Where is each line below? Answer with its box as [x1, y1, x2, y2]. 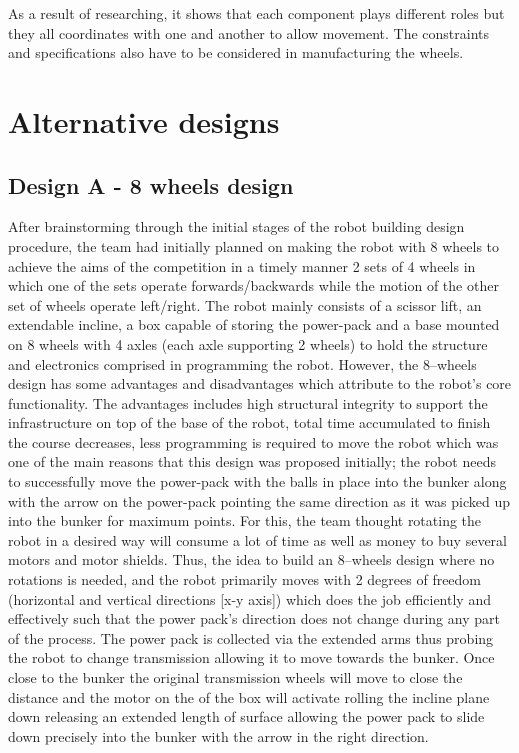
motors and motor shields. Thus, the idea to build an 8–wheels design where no [8, 549, 495, 570]
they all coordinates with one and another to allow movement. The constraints [8, 22, 489, 43]
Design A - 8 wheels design [8, 169, 294, 200]
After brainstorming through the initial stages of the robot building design [8, 216, 465, 237]
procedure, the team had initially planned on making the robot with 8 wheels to [8, 235, 500, 256]
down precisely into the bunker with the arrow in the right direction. [8, 725, 429, 746]
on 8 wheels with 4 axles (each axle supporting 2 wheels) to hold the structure [8, 333, 488, 354]
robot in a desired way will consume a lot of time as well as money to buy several [8, 529, 507, 550]
